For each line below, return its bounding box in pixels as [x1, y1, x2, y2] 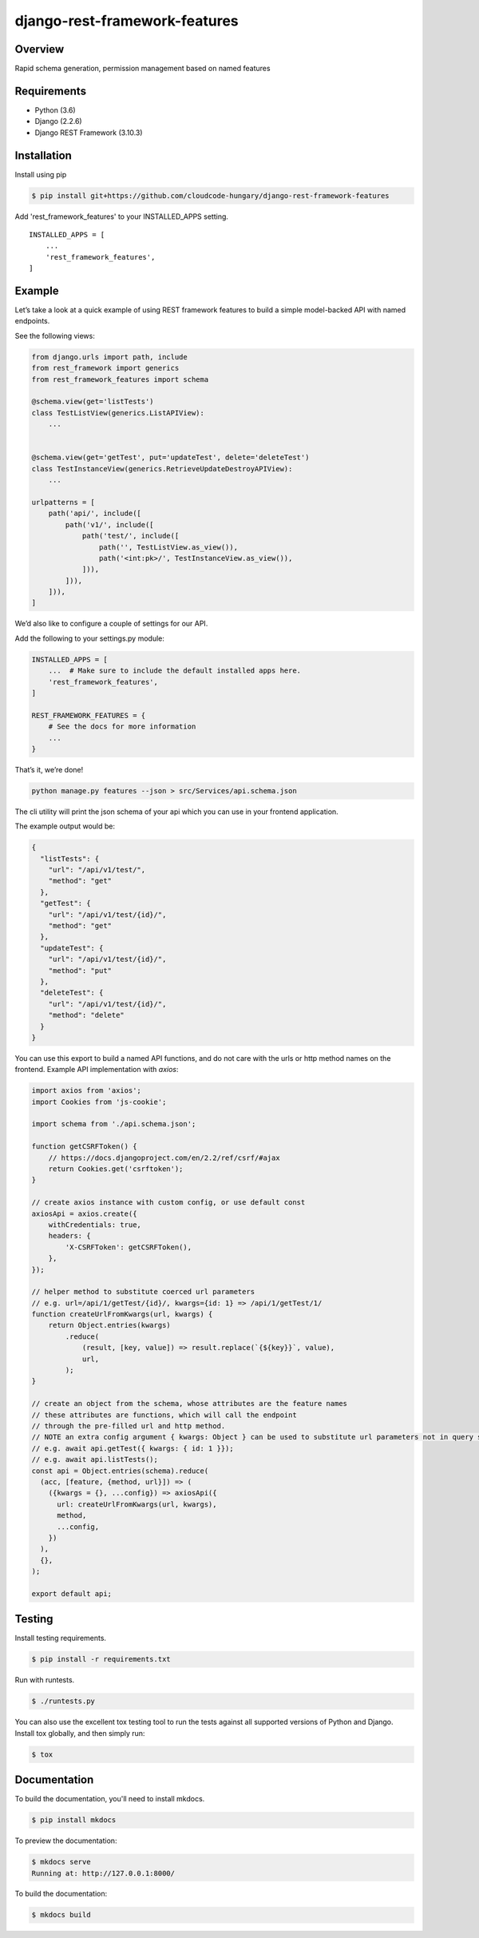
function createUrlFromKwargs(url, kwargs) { [31, 1310, 213, 1319]
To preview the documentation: [14, 1836, 117, 1845]
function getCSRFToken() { [31, 1142, 137, 1151]
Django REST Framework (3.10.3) [34, 128, 143, 137]
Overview [14, 42, 65, 56]
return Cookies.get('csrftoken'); [48, 1165, 184, 1174]
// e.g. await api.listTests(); [31, 1455, 159, 1464]
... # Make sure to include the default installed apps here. [48, 666, 302, 675]
